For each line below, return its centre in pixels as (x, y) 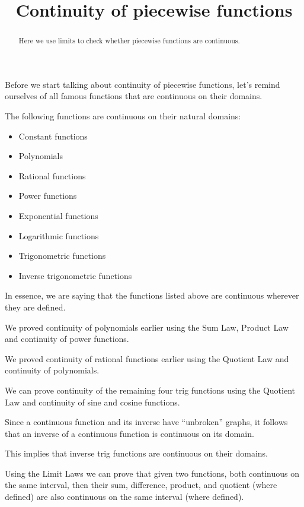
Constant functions (53, 136)
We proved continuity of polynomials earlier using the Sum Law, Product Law (147, 327)
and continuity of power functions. (67, 339)
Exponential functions (58, 215)
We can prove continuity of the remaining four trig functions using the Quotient (150, 390)
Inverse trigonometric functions (75, 275)
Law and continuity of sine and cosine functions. (92, 402)
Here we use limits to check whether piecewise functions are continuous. (129, 41)
